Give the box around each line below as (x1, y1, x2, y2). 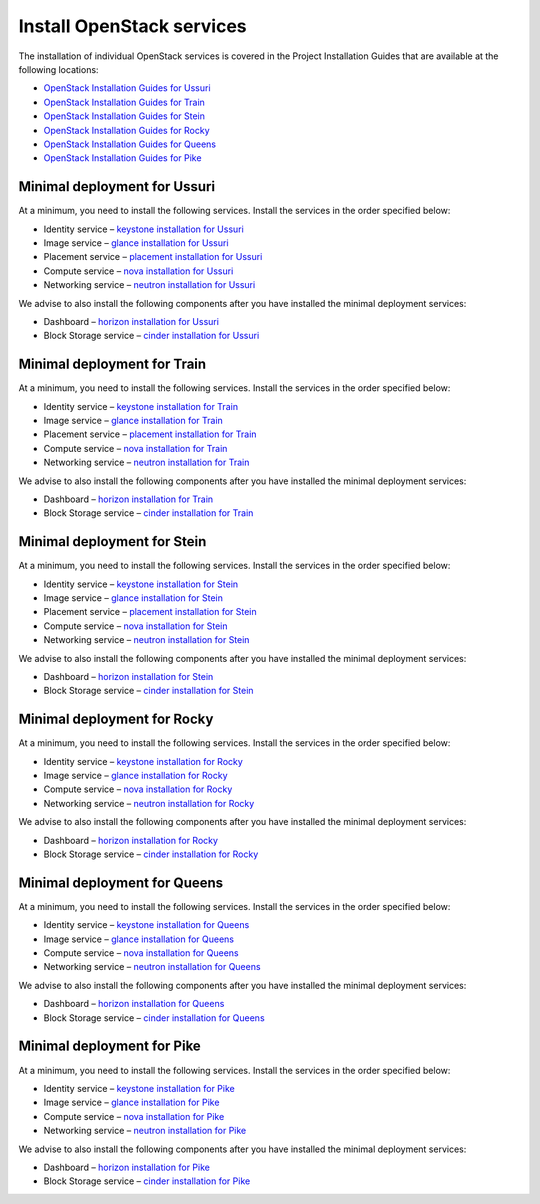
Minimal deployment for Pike (18, 1038, 202, 1055)
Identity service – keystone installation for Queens (43, 919, 250, 931)
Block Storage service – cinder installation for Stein (43, 685, 254, 697)
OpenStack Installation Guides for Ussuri (43, 82, 211, 94)
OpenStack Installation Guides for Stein (43, 110, 205, 122)
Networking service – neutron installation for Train (43, 456, 250, 469)
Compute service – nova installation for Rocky (43, 783, 233, 795)
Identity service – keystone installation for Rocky (43, 755, 244, 767)
